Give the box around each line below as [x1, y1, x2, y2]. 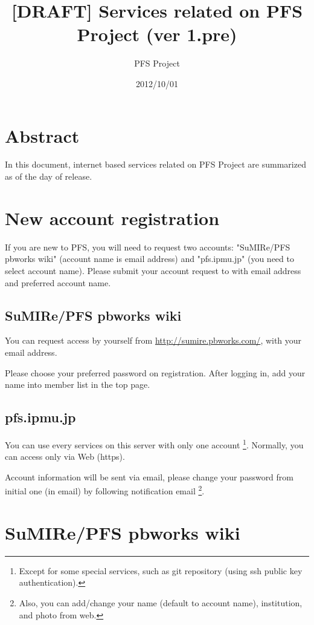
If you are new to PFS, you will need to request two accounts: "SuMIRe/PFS [5, 240, 290, 253]
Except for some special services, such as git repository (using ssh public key [19, 564, 303, 577]
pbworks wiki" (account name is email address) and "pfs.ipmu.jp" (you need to [5, 252, 294, 265]
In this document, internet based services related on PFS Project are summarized [5, 158, 306, 171]
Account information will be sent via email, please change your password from [5, 470, 294, 483]
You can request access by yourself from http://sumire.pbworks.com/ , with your [5, 334, 302, 347]
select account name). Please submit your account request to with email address [5, 264, 301, 277]
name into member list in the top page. [5, 378, 150, 391]
